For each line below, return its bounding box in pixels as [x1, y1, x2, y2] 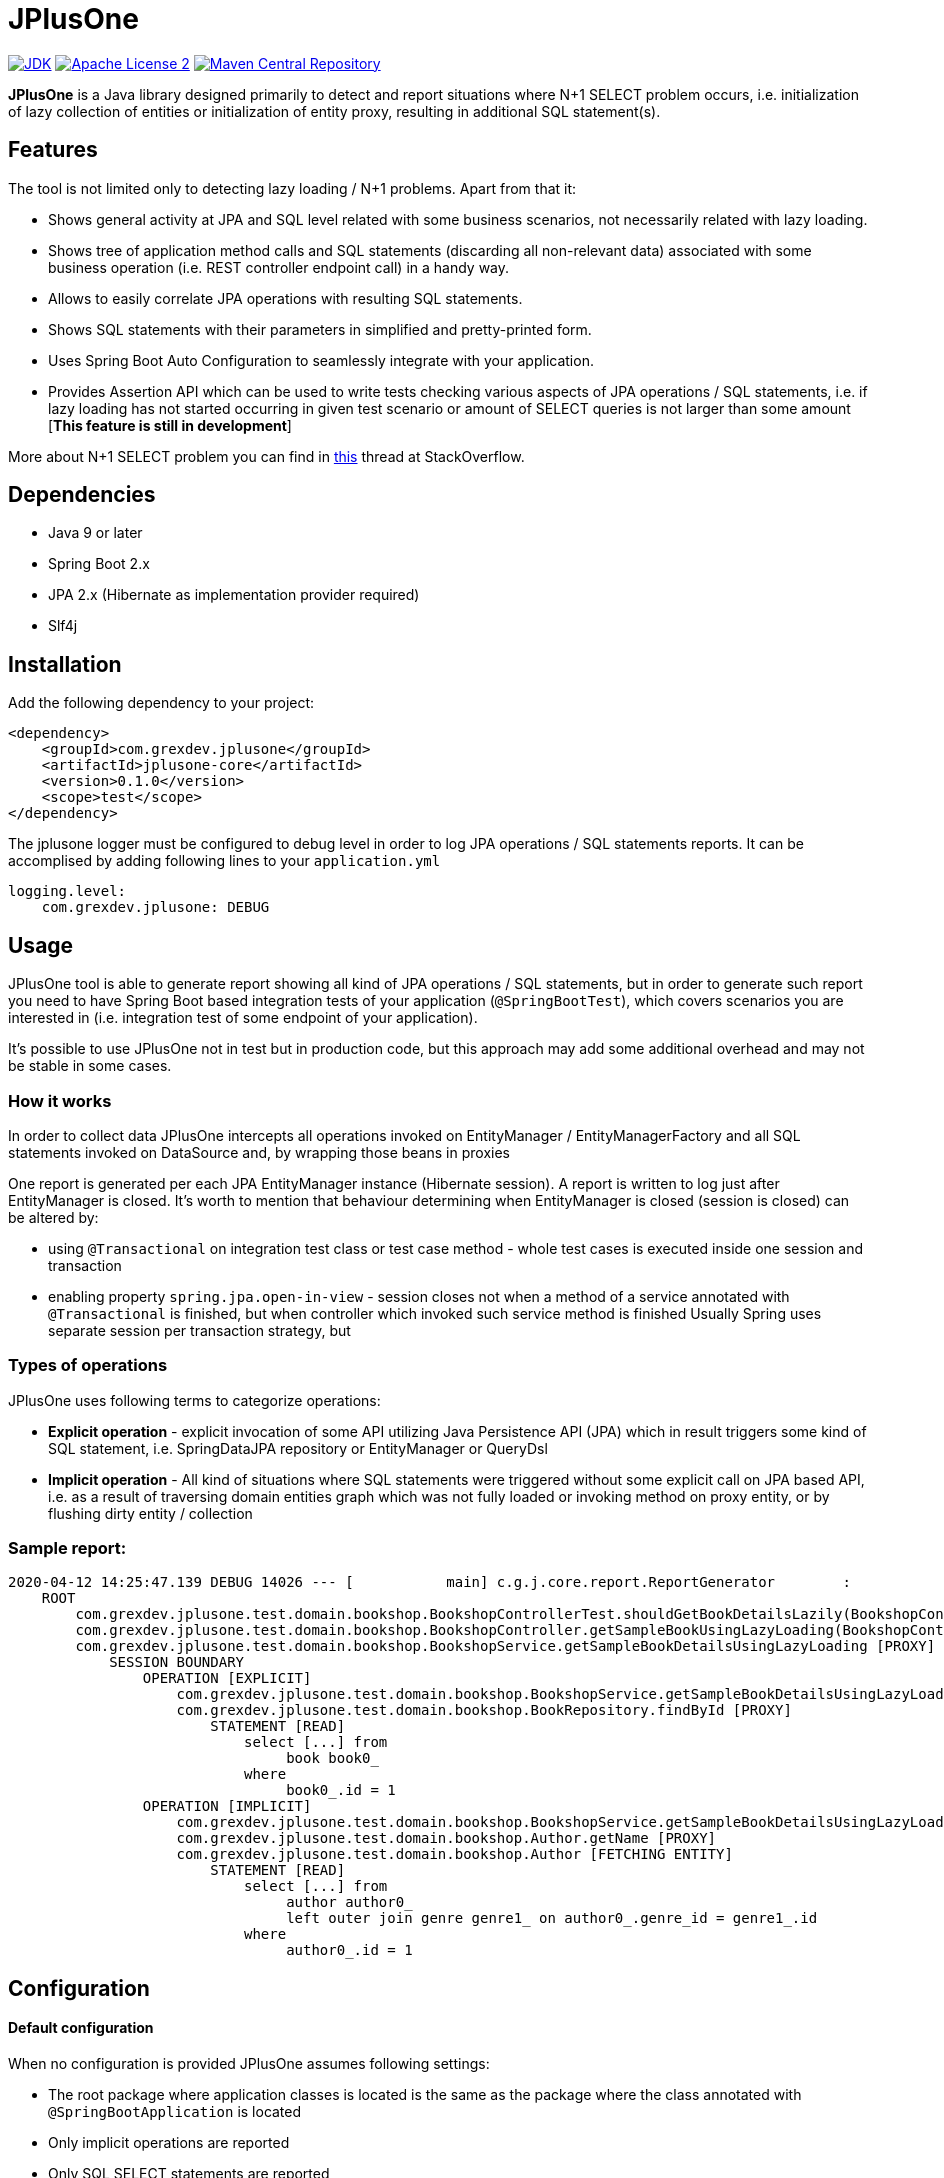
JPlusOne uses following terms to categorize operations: [8, 1391, 381, 1409]
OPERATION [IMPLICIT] [142, 1798, 312, 1815]
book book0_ [286, 1750, 379, 1767]
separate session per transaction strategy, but [48, 1321, 351, 1339]
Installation [8, 651, 122, 677]
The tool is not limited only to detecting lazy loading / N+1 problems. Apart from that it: [8, 179, 577, 197]
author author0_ [286, 1894, 413, 1911]
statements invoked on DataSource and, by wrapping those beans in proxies [8, 1143, 510, 1161]
